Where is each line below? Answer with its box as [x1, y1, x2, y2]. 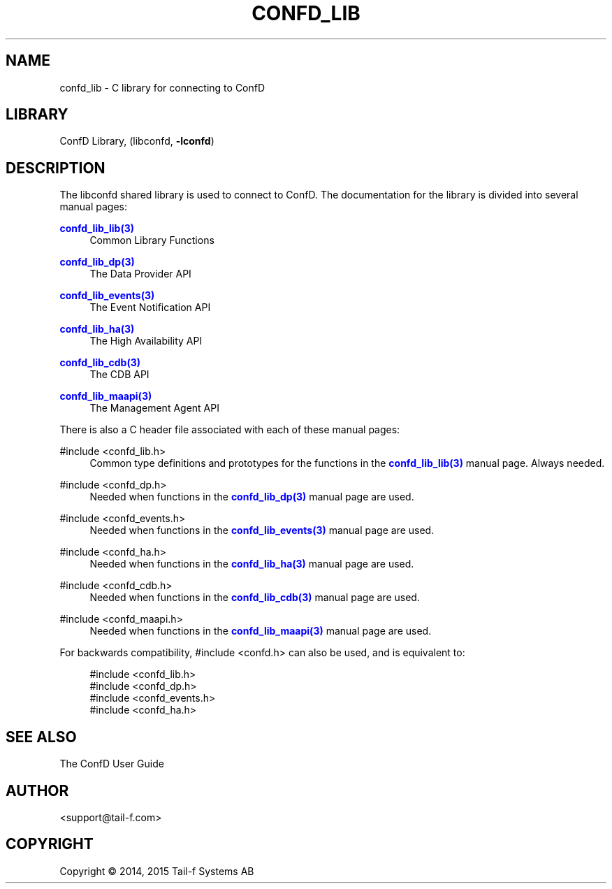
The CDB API [89, 368, 150, 381]
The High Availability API [89, 335, 203, 347]
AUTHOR [6, 781, 69, 800]
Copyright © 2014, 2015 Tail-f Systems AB [59, 865, 254, 877]
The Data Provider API [89, 268, 191, 280]
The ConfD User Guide [59, 758, 164, 770]
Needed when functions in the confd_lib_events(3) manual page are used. [89, 524, 435, 537]
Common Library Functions [89, 234, 214, 247]
